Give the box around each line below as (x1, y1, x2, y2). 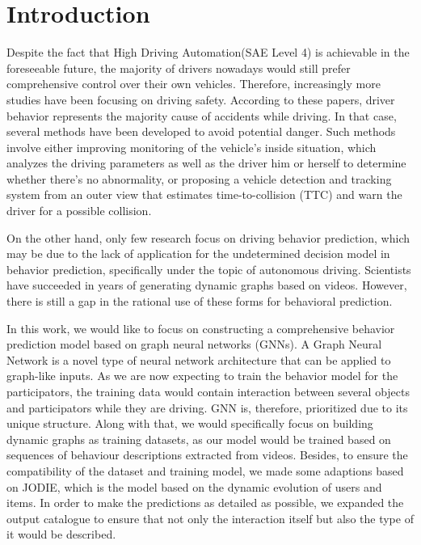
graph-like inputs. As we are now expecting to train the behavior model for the (6, 367, 398, 384)
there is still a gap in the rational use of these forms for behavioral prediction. (6, 293, 393, 310)
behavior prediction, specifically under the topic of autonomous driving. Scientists (6, 260, 411, 277)
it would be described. (6, 526, 116, 543)
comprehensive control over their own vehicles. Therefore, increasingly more (6, 75, 381, 92)
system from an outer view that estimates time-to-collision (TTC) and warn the (6, 186, 402, 203)
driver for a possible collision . (6, 202, 152, 219)
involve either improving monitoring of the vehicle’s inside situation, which (6, 138, 377, 155)
